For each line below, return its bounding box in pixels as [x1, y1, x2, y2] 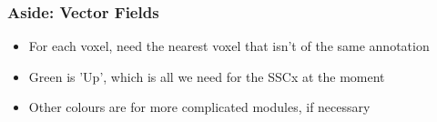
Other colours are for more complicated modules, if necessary [28, 97, 371, 117]
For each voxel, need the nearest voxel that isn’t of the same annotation [28, 36, 430, 56]
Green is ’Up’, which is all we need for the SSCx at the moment [28, 66, 385, 86]
